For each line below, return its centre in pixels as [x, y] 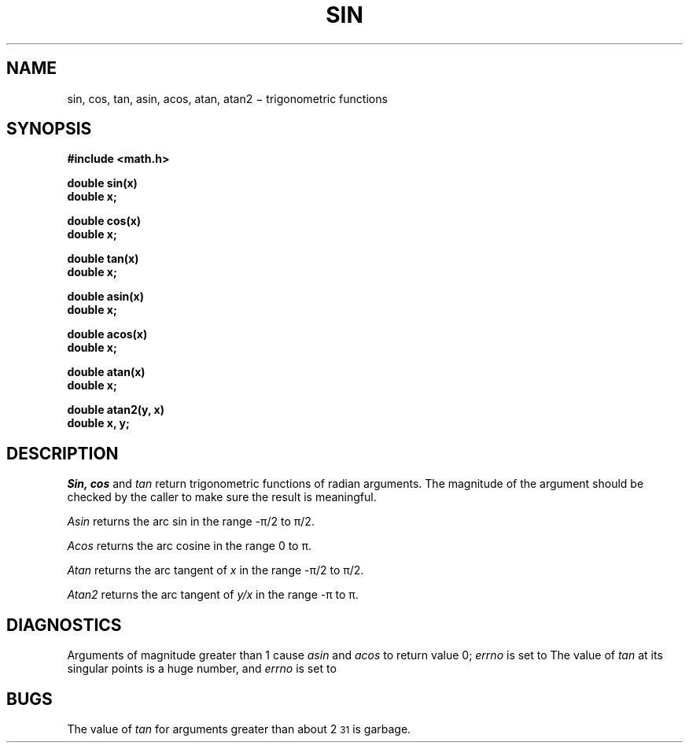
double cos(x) [104, 221]
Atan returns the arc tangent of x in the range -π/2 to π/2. [216, 570]
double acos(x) [107, 334]
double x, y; [98, 423]
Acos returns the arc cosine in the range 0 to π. [189, 546]
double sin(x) [102, 183]
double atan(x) [106, 372]
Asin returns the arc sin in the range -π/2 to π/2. [191, 522]
